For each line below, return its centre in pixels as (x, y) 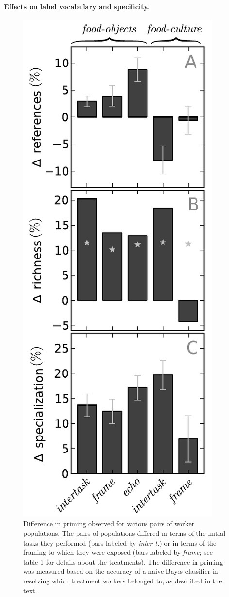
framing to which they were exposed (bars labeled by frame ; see (118, 552)
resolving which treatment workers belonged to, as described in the (123, 580)
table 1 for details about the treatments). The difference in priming (123, 561)
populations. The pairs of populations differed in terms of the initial (124, 533)
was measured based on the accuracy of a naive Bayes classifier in (121, 571)
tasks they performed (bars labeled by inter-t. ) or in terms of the (120, 542)
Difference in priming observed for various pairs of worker (109, 524)
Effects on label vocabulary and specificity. (77, 6)
